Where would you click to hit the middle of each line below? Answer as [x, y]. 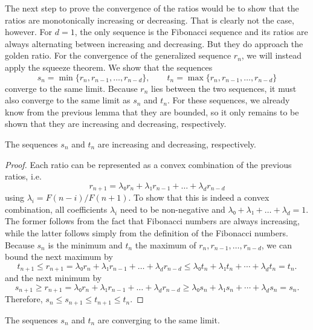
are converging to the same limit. [159, 319]
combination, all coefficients [56, 209]
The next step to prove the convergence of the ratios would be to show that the [152, 8]
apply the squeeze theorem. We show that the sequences [109, 67]
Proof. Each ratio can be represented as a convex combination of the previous [148, 164]
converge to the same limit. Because [71, 88]
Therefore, [24, 299]
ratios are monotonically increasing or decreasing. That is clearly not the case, [150, 20]
